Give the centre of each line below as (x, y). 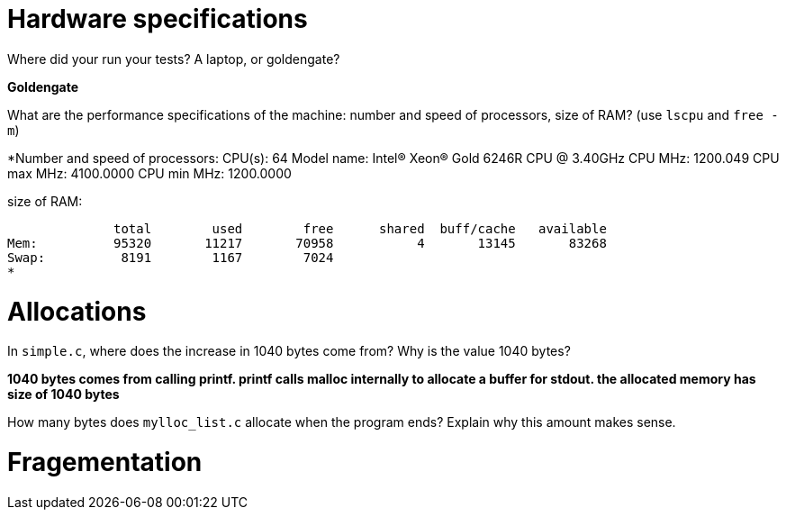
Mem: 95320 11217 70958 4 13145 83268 (307, 243)
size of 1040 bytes (63, 395)
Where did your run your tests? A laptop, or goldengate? (174, 59)
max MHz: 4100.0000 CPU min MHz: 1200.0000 (149, 173)
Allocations (77, 311)
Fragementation (105, 462)
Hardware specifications (158, 19)
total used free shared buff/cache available (360, 228)
